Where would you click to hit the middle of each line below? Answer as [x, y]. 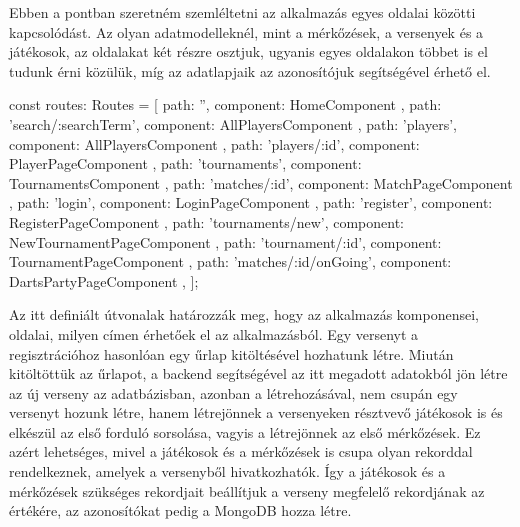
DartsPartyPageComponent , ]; [104, 280]
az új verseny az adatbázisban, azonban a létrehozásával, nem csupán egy [233, 392]
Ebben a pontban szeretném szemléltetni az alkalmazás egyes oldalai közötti [242, 12]
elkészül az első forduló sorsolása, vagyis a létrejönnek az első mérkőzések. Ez [245, 431]
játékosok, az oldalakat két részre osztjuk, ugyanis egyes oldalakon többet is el [248, 51]
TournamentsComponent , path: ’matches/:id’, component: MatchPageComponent [261, 182]
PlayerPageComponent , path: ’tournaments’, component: [185, 163]
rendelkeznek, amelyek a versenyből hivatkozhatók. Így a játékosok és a [227, 471]
